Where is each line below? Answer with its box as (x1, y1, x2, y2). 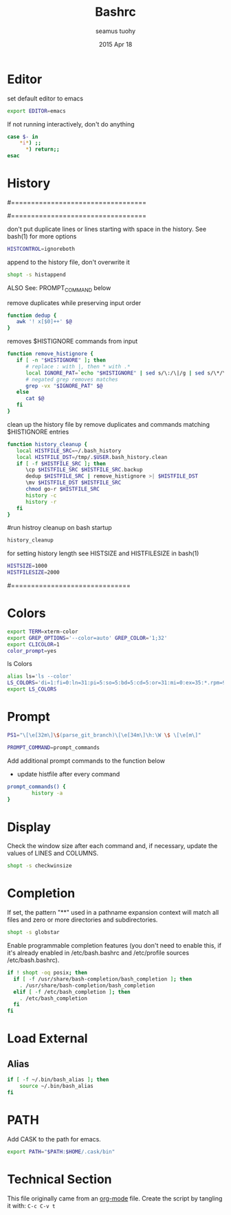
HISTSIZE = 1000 (7, 563, 48, 570)
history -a (32, 790, 63, 796)
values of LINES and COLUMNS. (7, 849, 99, 858)
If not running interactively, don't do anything (7, 120, 135, 128)
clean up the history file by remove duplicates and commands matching (7, 420, 210, 428)
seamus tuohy (95, 27, 136, 35)
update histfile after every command (16, 770, 120, 778)
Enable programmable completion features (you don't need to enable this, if (7, 941, 222, 950)
